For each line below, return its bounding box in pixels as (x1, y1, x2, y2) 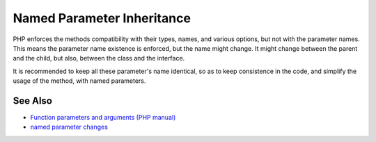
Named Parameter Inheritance (13, 10, 191, 26)
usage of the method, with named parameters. (13, 77, 146, 85)
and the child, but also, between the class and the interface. (13, 54, 185, 63)
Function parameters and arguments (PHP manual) (30, 113, 176, 122)
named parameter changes (30, 123, 108, 132)
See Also (13, 95, 52, 106)
